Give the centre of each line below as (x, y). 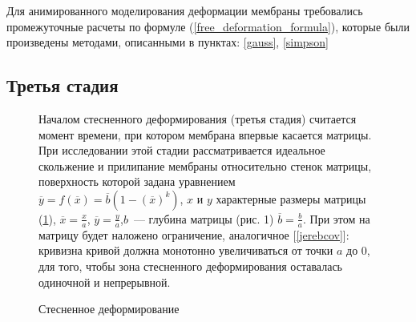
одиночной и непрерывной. (105, 282)
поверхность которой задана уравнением (137, 181)
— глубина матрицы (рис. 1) (204, 218)
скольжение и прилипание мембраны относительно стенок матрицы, (205, 165)
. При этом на (337, 218)
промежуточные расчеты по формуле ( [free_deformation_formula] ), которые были (208, 26)
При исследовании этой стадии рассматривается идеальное (182, 150)
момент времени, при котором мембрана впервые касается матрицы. (205, 134)
